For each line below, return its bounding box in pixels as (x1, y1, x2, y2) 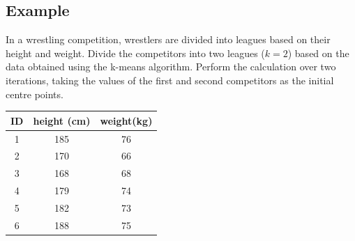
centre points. (6, 86, 63, 101)
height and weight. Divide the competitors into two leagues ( (6, 45, 265, 60)
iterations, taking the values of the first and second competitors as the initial (6, 72, 334, 87)
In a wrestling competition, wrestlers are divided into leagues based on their (6, 32, 331, 47)
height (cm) (33, 113, 91, 127)
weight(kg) (100, 113, 153, 127)
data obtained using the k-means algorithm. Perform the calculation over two (6, 59, 336, 74)
